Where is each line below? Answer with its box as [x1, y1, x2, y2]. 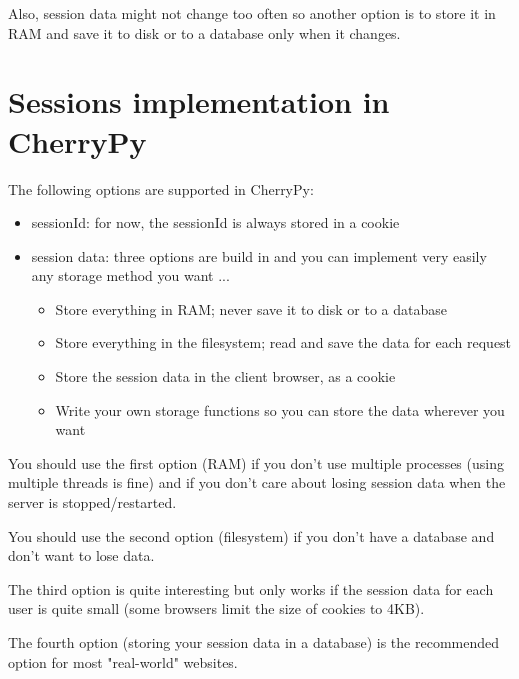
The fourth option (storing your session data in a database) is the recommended [8, 632, 500, 652]
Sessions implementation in [8, 81, 390, 122]
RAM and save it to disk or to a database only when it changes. [8, 22, 401, 43]
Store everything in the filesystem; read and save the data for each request [55, 332, 512, 353]
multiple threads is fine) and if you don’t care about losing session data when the [8, 472, 506, 493]
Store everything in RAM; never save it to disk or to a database [55, 298, 447, 319]
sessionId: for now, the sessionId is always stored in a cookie [31, 212, 400, 233]
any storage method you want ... [31, 265, 230, 286]
